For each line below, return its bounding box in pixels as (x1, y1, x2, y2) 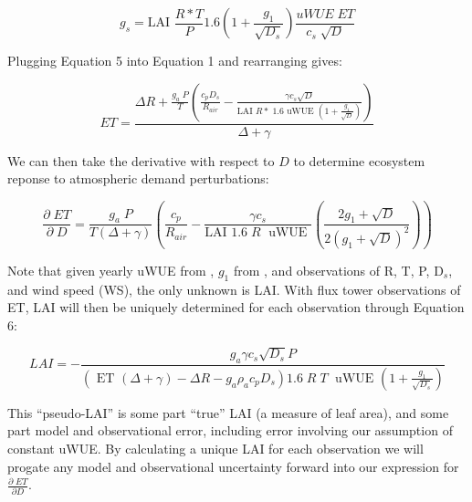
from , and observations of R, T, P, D (233, 260, 444, 279)
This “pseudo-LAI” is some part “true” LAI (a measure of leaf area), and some (7, 403, 449, 422)
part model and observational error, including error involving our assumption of (7, 421, 453, 440)
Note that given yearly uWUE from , (7, 260, 215, 279)
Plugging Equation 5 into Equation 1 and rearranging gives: (7, 51, 342, 69)
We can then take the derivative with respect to (7, 151, 275, 170)
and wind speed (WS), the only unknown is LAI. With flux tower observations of (7, 279, 461, 298)
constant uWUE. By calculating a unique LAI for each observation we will (7, 439, 424, 458)
